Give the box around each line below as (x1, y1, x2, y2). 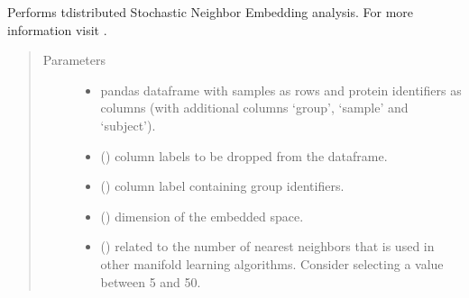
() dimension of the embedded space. (100, 206, 304, 225)
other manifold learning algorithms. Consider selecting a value (100, 254, 444, 273)
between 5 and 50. (100, 272, 201, 291)
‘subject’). (100, 115, 156, 134)
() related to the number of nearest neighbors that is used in (100, 237, 435, 256)
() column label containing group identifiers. (100, 176, 345, 195)
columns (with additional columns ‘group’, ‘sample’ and (100, 98, 409, 117)
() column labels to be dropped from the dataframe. (100, 146, 388, 165)
